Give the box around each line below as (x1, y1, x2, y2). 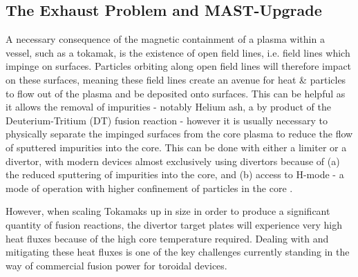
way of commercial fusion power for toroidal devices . (6, 258, 227, 272)
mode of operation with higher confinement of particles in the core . (6, 180, 293, 195)
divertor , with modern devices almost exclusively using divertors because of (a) (6, 153, 340, 168)
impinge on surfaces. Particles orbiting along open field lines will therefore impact (6, 59, 352, 73)
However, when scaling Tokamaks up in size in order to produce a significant (6, 204, 330, 218)
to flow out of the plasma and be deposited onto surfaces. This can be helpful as (6, 86, 346, 100)
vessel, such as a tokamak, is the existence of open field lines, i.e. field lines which (6, 45, 350, 59)
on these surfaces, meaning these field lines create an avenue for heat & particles (6, 72, 346, 86)
